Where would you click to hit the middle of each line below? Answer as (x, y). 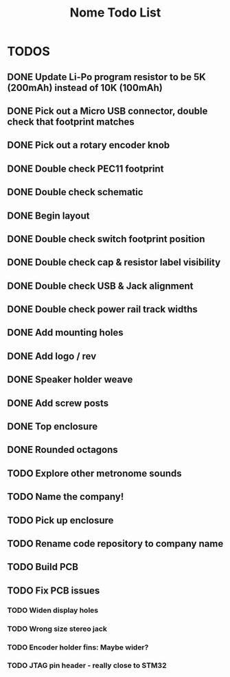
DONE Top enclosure (53, 426)
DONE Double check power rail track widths (102, 309)
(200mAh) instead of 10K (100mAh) (85, 88)
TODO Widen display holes (53, 610)
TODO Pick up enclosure (60, 520)
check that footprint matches (71, 122)
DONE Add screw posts (58, 403)
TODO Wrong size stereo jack (57, 629)
